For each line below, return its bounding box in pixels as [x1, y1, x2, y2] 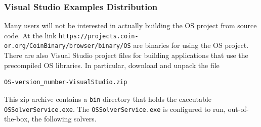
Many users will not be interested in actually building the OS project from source [4, 20, 257, 31]
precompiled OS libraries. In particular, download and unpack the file [4, 59, 220, 70]
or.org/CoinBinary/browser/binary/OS [4, 42, 131, 50]
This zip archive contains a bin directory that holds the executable [4, 93, 211, 104]
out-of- [228, 103, 249, 114]
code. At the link [4, 30, 57, 40]
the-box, [4, 113, 30, 124]
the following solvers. [31, 113, 97, 124]
